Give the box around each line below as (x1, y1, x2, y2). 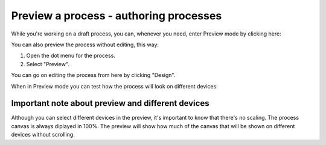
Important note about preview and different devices (11, 98, 209, 108)
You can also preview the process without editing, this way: (11, 41, 159, 48)
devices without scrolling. (11, 131, 75, 138)
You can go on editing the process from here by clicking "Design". (11, 72, 176, 79)
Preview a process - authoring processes (11, 9, 222, 22)
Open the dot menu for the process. (26, 52, 116, 60)
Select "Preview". (26, 60, 69, 67)
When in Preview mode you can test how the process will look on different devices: (11, 82, 219, 90)
